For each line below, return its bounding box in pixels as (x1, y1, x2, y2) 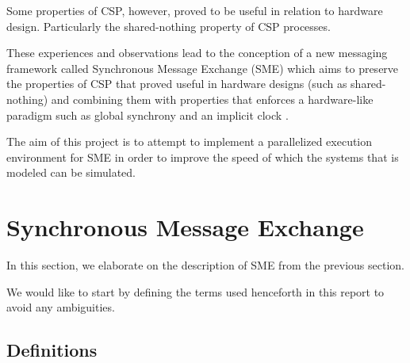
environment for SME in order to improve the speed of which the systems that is (6, 148, 399, 165)
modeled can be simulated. (6, 164, 136, 181)
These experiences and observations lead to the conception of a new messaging (6, 44, 388, 61)
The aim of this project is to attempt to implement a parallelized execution (6, 133, 373, 150)
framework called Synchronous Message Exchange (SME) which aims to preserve (6, 59, 399, 76)
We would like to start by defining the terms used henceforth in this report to (6, 283, 385, 300)
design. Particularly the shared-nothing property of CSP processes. (6, 17, 331, 34)
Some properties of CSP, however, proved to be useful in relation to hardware (6, 2, 383, 18)
